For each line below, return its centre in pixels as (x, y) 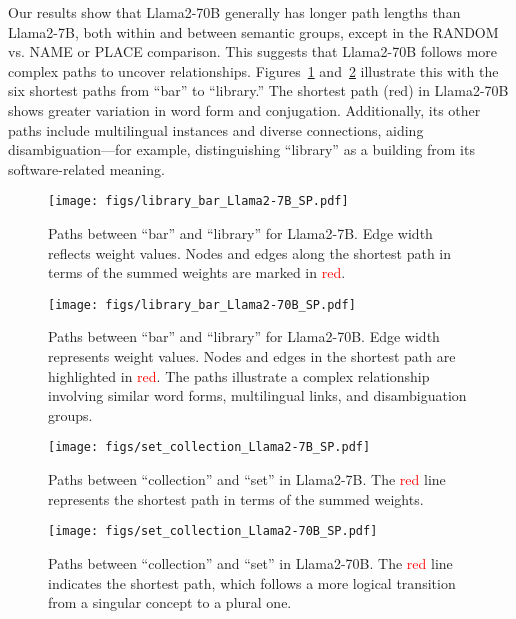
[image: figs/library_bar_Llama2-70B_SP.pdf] (202, 304)
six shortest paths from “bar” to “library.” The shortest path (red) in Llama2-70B (258, 90)
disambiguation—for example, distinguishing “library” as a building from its (241, 149)
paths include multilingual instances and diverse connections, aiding (216, 129)
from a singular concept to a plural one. (170, 602)
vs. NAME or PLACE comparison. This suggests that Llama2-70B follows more (253, 51)
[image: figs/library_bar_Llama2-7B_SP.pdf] (198, 201)
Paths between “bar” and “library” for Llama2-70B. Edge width (244, 336)
